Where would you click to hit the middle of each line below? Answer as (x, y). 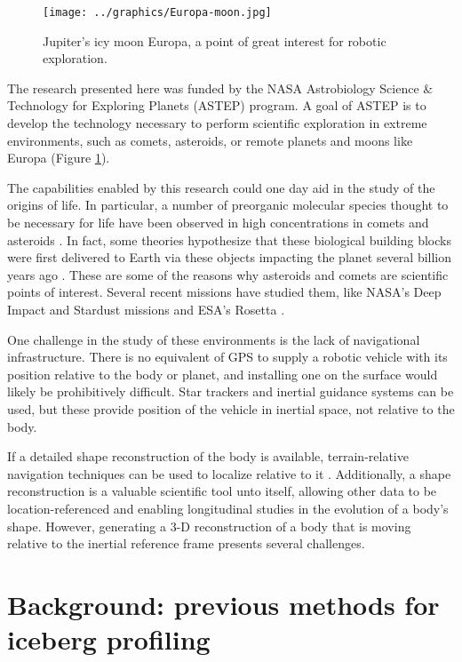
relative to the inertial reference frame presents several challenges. (186, 543)
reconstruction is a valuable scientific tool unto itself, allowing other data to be (222, 491)
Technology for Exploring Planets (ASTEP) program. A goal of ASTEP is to (217, 105)
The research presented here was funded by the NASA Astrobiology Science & (220, 88)
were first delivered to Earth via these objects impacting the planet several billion (230, 257)
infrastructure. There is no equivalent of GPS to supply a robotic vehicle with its (227, 357)
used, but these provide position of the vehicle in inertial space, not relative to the (231, 408)
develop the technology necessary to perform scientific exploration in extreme (217, 123)
